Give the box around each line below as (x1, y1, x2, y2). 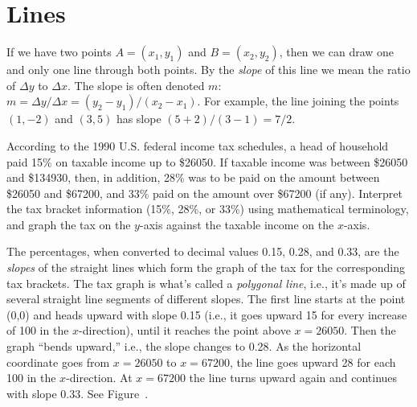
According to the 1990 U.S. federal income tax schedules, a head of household (6, 137, 389, 154)
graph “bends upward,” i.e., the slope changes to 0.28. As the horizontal (6, 338, 362, 355)
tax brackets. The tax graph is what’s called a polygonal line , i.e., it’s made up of (6, 274, 406, 291)
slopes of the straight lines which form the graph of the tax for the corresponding (6, 259, 406, 276)
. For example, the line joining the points (197, 92, 399, 109)
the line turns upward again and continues (189, 369, 398, 386)
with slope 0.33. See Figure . (6, 384, 149, 401)
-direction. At (66, 369, 133, 386)
